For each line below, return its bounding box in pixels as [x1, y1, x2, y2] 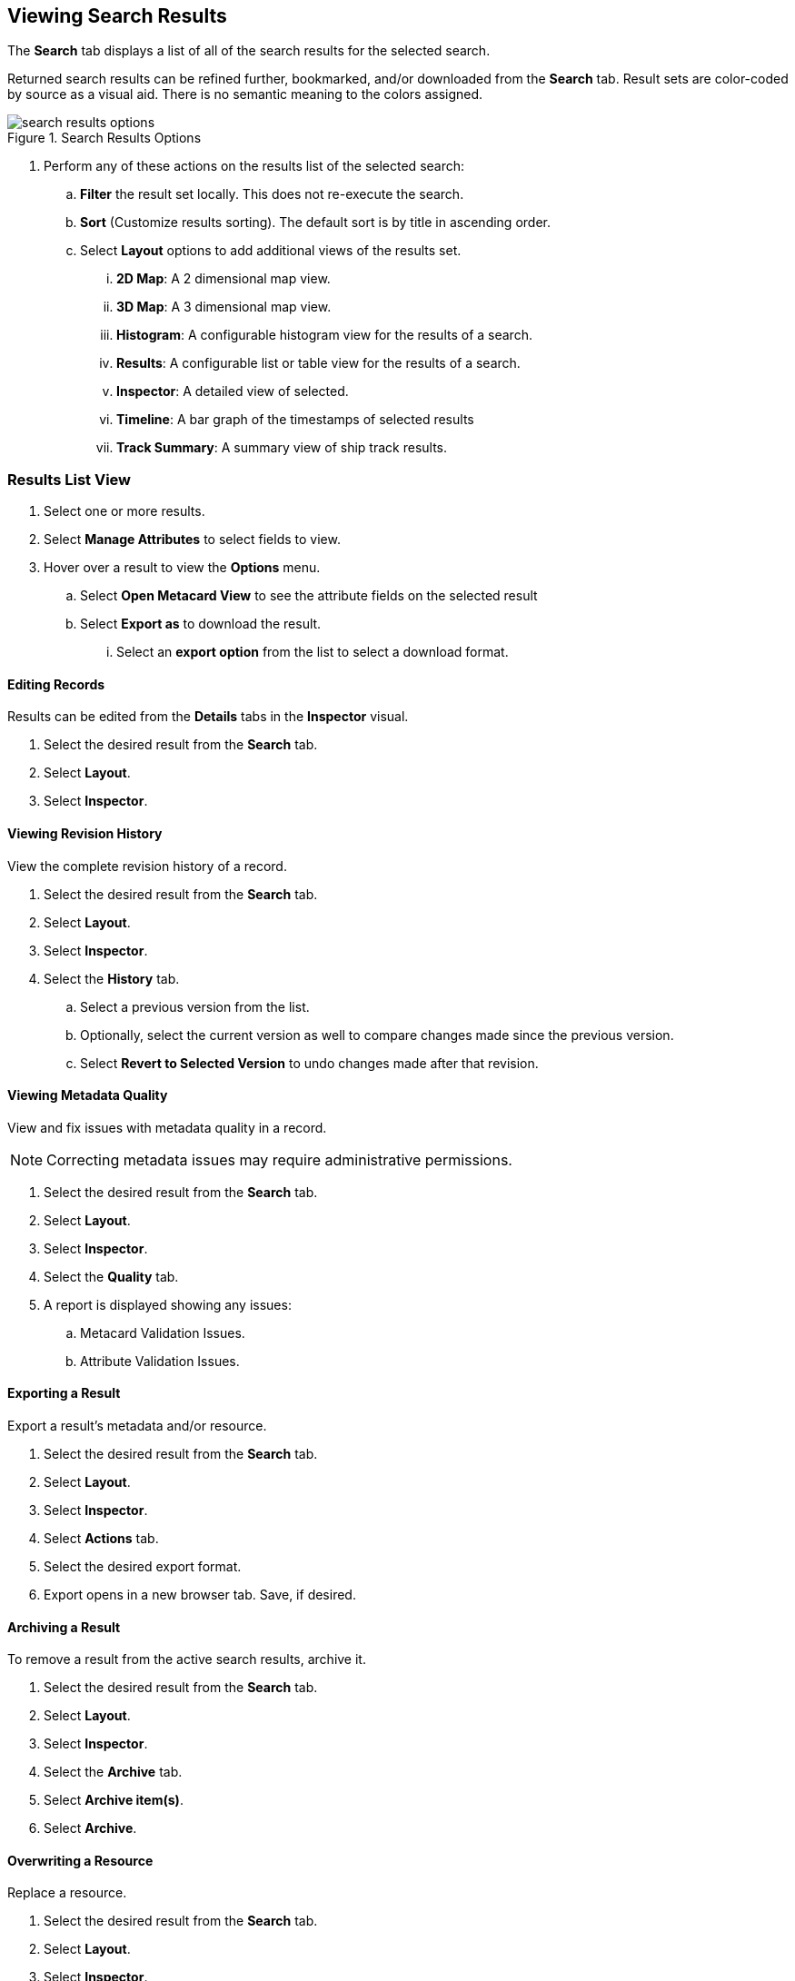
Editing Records [7, 676, 105, 692]
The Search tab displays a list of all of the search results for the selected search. [7, 43, 491, 59]
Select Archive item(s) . [44, 1792, 184, 1808]
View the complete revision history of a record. [7, 857, 287, 874]
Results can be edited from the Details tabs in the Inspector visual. [7, 708, 409, 725]
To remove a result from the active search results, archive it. [7, 1651, 366, 1668]
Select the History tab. [44, 970, 180, 986]
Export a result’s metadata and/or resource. [7, 1418, 267, 1434]
